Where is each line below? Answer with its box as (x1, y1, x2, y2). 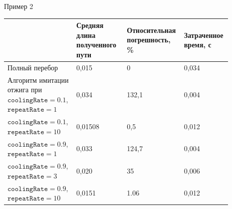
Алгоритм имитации (7, 74, 69, 85)
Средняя (76, 20, 104, 30)
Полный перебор (7, 62, 58, 72)
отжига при (7, 84, 42, 95)
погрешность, (127, 34, 171, 45)
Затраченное (184, 29, 224, 40)
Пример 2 (4, 1, 33, 11)
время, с (184, 39, 212, 50)
